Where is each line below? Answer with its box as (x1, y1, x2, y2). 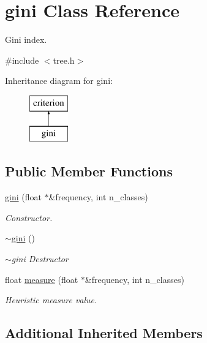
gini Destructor (11, 252, 69, 265)
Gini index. (5, 33, 47, 46)
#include (5, 53, 39, 66)
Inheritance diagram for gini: (5, 74, 113, 87)
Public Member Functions (5, 162, 173, 181)
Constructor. (5, 211, 53, 224)
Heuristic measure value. (5, 293, 97, 306)
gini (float (5, 190, 42, 203)
